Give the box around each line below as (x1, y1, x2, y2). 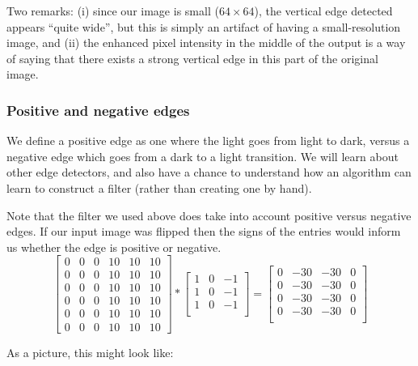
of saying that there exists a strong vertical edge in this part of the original (6, 49, 378, 66)
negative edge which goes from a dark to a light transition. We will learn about (6, 147, 399, 164)
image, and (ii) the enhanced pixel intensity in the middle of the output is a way (6, 34, 406, 51)
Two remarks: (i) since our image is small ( (6, 2, 219, 19)
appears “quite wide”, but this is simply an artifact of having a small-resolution (6, 18, 401, 35)
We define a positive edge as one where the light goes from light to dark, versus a (6, 132, 410, 149)
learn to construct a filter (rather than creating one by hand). (6, 179, 312, 196)
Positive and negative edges (6, 100, 190, 120)
